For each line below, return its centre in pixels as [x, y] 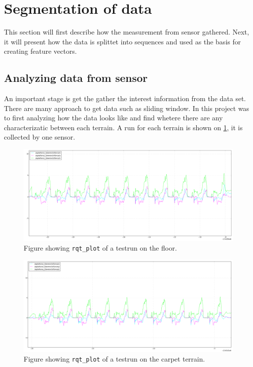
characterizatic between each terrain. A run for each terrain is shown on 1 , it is [123, 127]
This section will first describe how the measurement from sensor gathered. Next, [126, 32]
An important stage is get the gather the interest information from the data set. [125, 98]
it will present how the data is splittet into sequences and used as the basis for [123, 41]
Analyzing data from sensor [76, 78]
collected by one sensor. [40, 137]
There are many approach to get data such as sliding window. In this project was [127, 108]
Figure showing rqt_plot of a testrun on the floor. [100, 248]
